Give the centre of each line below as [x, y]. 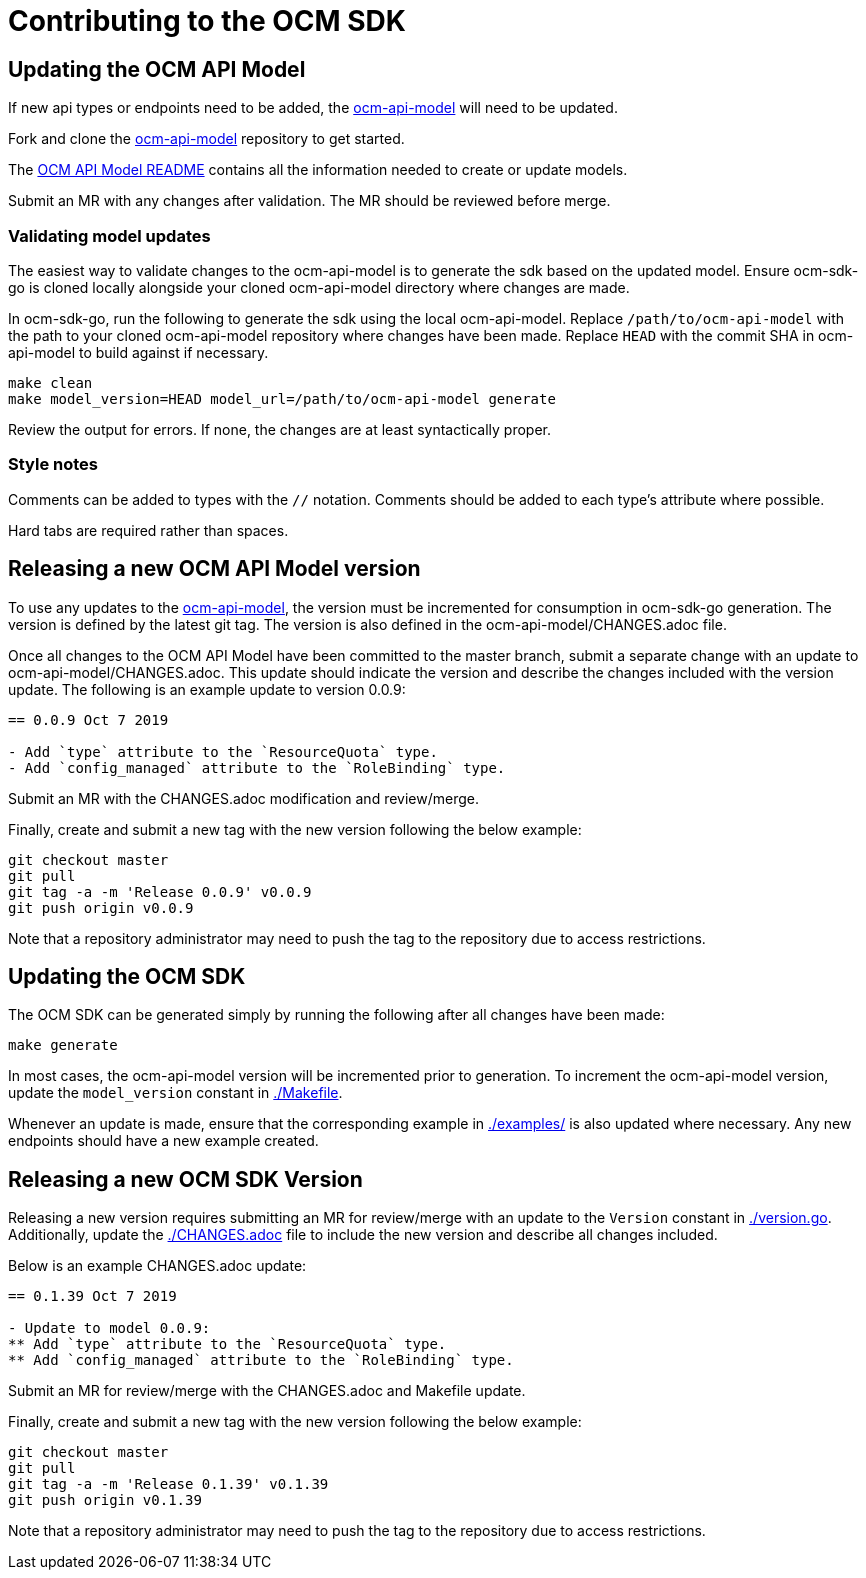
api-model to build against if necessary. [138, 352]
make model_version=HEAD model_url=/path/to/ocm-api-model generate [282, 398]
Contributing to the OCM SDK [207, 21]
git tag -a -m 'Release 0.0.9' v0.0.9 [160, 891]
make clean [50, 382]
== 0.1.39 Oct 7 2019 [92, 1296]
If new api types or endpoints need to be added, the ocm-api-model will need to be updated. [313, 108]
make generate [63, 1045]
